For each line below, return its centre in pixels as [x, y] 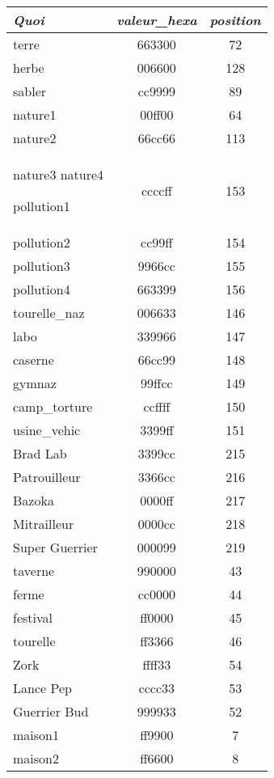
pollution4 [42, 289]
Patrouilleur [47, 477]
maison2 [36, 758]
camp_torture [53, 406]
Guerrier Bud [51, 711]
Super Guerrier [55, 547]
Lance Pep [42, 688]
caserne [34, 359]
